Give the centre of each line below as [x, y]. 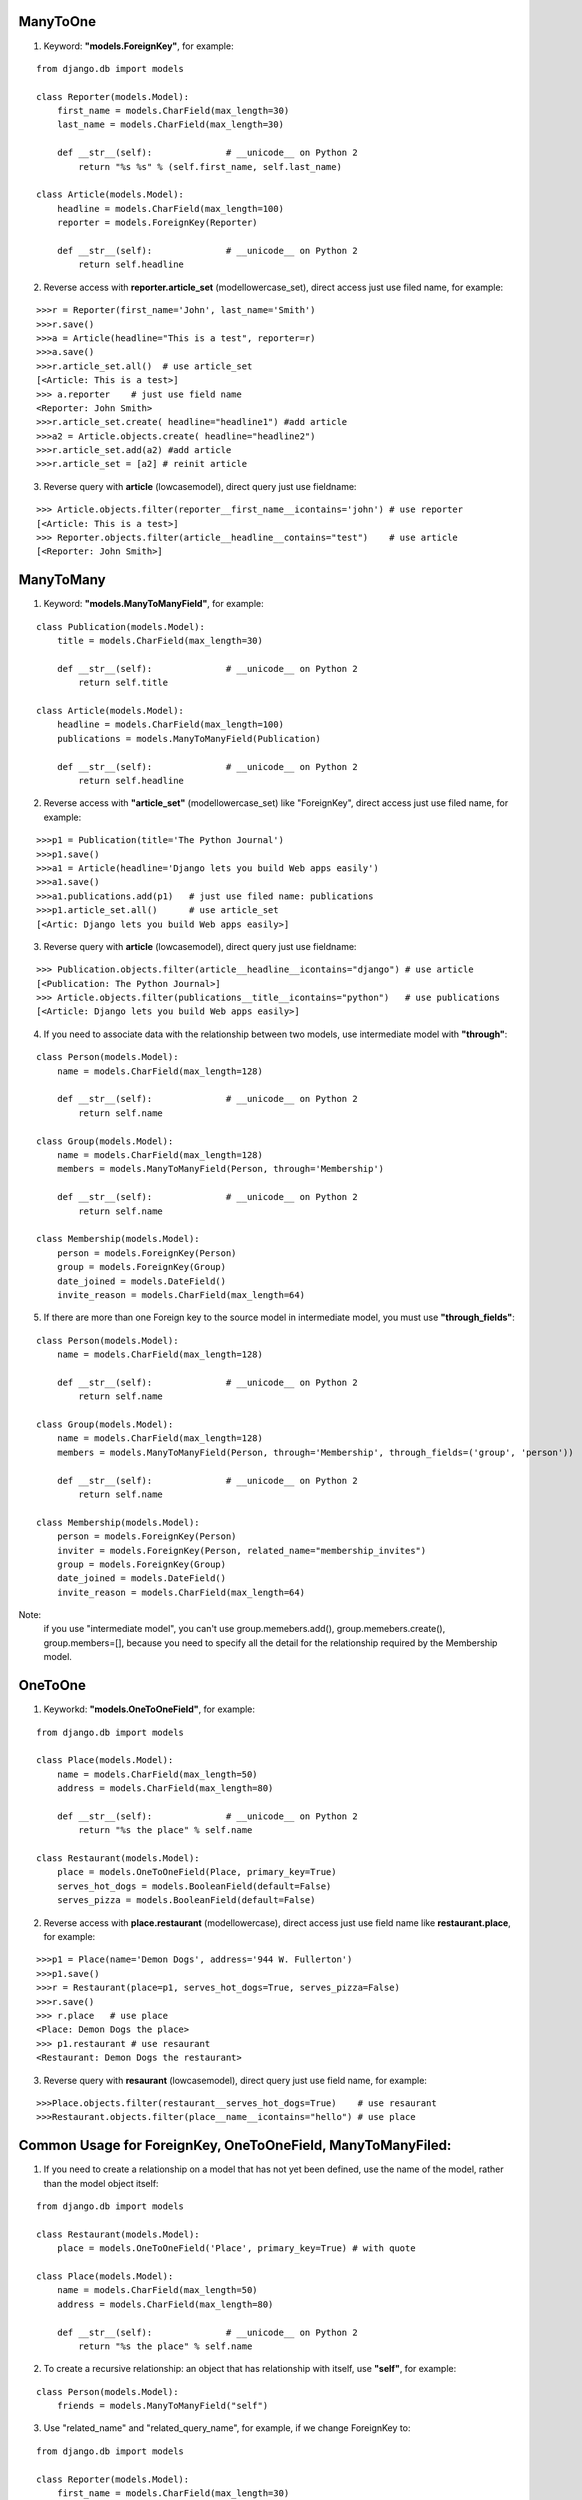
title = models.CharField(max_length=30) [160, 641]
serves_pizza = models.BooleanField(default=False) [186, 1900]
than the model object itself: [101, 2183]
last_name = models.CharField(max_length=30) [170, 124]
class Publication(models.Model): [120, 626]
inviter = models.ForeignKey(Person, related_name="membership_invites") [241, 1550]
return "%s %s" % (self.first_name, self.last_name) [210, 166]
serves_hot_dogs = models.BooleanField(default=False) [194, 1886]
